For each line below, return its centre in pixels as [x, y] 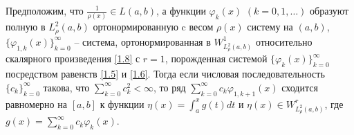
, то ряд [170, 87]
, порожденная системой [216, 58]
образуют [329, 10]
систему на [270, 27]
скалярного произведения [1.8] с [73, 58]
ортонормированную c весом [153, 27]
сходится [300, 87]
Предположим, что [45, 10]
